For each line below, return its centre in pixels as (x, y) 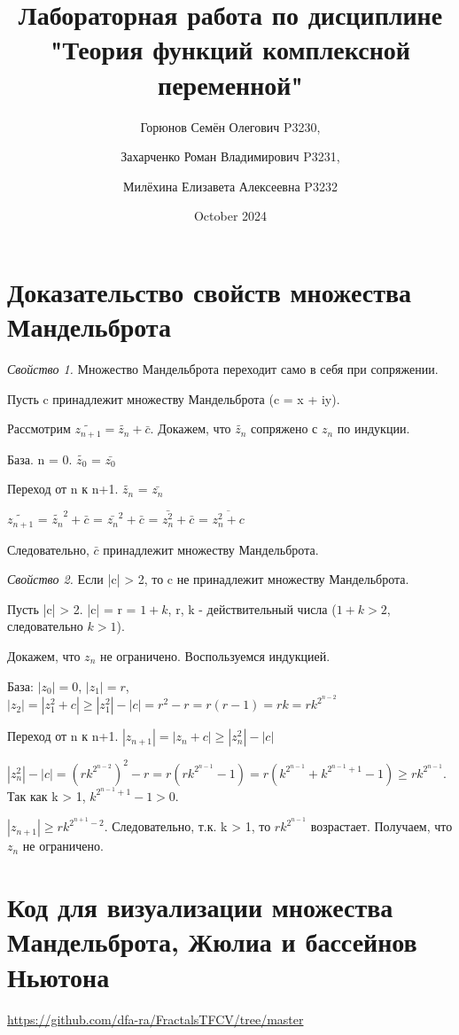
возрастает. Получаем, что (381, 826)
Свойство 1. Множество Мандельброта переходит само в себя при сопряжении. (223, 369)
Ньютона (58, 976)
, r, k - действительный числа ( (252, 608)
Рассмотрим (39, 428)
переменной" (230, 84)
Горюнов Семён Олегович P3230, (230, 126)
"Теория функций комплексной (230, 49)
